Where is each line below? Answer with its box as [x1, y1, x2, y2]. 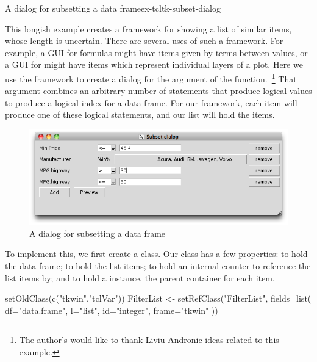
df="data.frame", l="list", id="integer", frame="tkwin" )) [5, 303, 218, 316]
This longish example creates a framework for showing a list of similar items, [5, 22, 292, 35]
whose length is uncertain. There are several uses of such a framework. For [5, 34, 283, 47]
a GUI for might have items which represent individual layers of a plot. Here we [5, 58, 303, 71]
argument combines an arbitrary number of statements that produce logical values [5, 84, 312, 97]
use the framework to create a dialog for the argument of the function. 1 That [5, 70, 297, 85]
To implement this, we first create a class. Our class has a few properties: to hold [5, 247, 308, 260]
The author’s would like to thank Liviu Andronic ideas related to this [19, 333, 279, 346]
